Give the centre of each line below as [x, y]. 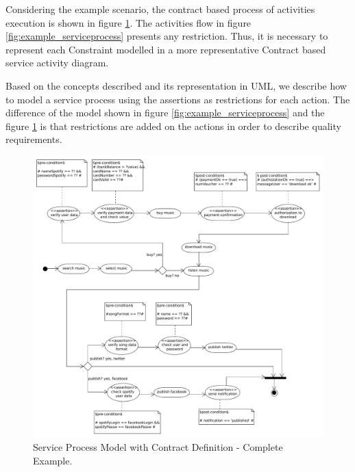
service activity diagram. [57, 63]
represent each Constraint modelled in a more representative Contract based [166, 49]
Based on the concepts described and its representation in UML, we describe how [176, 85]
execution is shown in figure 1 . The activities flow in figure [128, 22]
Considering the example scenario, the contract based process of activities [160, 9]
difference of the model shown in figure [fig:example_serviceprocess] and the [165, 113]
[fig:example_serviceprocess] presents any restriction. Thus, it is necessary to [167, 36]
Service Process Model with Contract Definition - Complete [158, 447]
